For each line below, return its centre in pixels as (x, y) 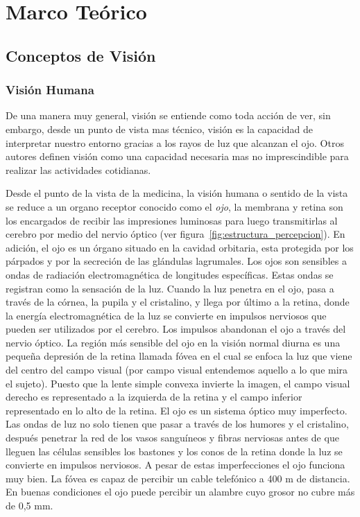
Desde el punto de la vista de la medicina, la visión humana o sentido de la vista (177, 193)
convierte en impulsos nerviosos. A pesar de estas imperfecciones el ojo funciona (175, 465)
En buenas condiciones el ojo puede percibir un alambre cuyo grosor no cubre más (180, 492)
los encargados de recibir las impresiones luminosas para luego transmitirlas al (172, 220)
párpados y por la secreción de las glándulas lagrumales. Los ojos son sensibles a (176, 261)
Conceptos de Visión (81, 55)
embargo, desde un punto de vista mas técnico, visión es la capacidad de (159, 129)
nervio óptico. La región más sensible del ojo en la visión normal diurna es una (173, 342)
